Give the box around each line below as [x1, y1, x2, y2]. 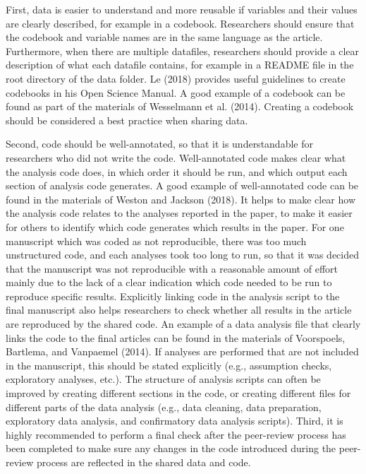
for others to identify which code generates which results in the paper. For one [6, 219, 344, 234]
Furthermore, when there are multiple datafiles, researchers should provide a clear [6, 43, 360, 58]
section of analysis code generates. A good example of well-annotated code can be [6, 178, 359, 193]
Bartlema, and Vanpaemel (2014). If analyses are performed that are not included [6, 344, 359, 359]
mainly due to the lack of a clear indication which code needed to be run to [6, 275, 332, 290]
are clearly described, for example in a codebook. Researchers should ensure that [6, 16, 355, 30]
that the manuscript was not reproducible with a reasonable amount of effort [6, 261, 338, 275]
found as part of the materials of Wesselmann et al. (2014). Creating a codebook [6, 99, 354, 114]
